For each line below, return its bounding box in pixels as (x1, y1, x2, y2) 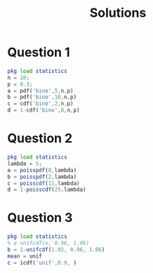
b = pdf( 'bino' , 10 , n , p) (7, 93, 77, 101)
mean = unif (7, 253, 42, 260)
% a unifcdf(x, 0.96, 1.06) (7, 240, 90, 247)
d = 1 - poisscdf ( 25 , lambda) (7, 186, 86, 194)
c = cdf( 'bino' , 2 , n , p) (7, 100, 74, 107)
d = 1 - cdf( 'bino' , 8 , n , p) (7, 107, 80, 114)
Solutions (89, 5, 147, 21)
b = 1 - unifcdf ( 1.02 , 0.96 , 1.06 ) (7, 246, 105, 253)
